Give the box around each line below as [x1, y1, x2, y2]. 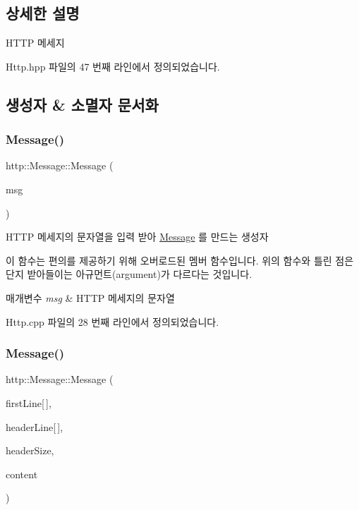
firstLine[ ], [6, 395, 51, 410]
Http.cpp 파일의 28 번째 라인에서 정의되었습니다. [6, 314, 219, 329]
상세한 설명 [6, 2, 80, 24]
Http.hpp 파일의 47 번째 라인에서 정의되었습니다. [6, 59, 220, 73]
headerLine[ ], [6, 419, 63, 434]
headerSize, [6, 443, 54, 458]
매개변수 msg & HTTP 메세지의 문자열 [6, 290, 175, 305]
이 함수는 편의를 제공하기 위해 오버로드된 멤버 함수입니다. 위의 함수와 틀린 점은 [6, 253, 354, 267]
